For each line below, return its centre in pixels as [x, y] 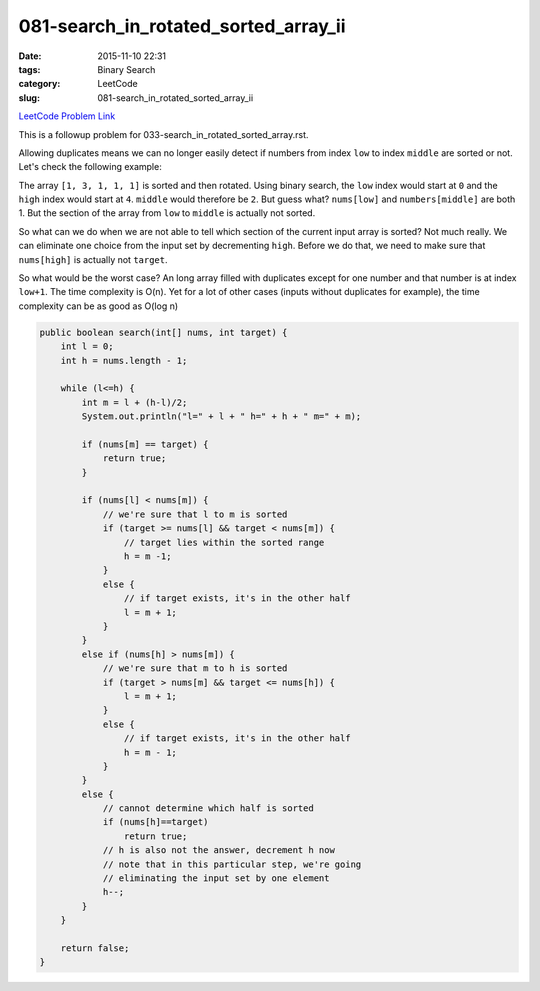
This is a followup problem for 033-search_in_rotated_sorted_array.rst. [163, 134]
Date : [30, 56]
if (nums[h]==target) [155, 822]
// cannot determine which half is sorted [208, 808]
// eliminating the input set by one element [216, 878]
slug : [29, 97]
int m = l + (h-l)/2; [134, 402]
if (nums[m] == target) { [145, 444]
